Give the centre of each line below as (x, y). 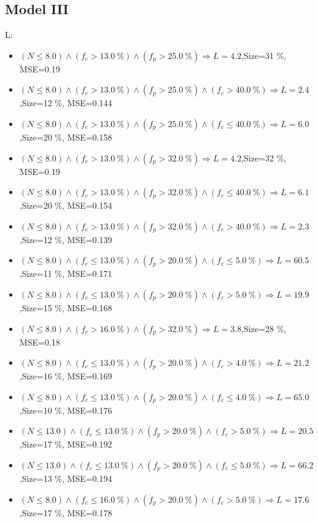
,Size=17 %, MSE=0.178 (66, 512)
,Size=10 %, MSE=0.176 (66, 410)
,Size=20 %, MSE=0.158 (66, 137)
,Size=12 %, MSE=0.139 (66, 239)
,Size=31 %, (264, 55)
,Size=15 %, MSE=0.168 (66, 307)
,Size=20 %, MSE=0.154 (66, 205)
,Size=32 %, (264, 157)
